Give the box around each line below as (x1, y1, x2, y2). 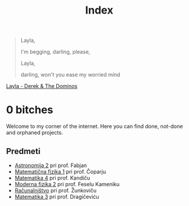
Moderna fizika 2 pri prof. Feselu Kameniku (14, 181, 120, 188)
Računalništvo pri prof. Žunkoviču (14, 187, 97, 194)
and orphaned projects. (6, 129, 63, 136)
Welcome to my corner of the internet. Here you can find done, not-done (6, 123, 183, 130)
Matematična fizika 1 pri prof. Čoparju (14, 168, 106, 175)
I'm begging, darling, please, (20, 48, 90, 55)
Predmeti (6, 146, 41, 156)
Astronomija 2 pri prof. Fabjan (14, 162, 87, 169)
